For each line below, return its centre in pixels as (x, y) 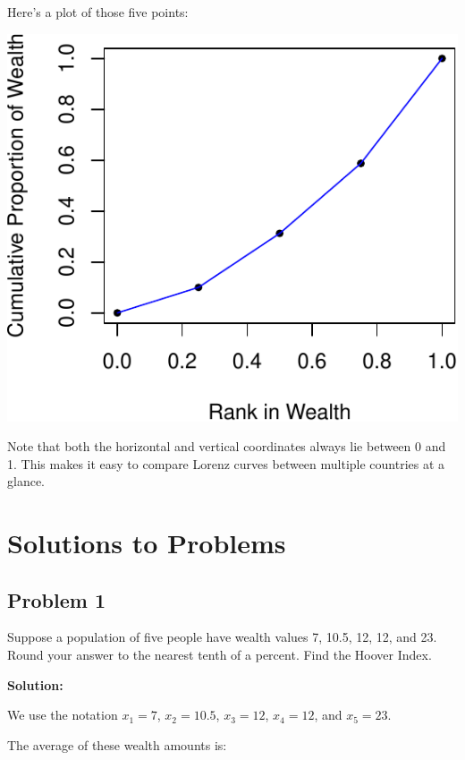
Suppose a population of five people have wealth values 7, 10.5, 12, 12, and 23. (222, 637)
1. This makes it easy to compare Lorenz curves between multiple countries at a (226, 463)
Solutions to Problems (147, 543)
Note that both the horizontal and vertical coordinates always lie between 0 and (227, 446)
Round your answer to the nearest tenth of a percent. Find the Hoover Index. (220, 655)
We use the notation (63, 715)
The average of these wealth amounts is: (117, 744)
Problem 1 (56, 599)
